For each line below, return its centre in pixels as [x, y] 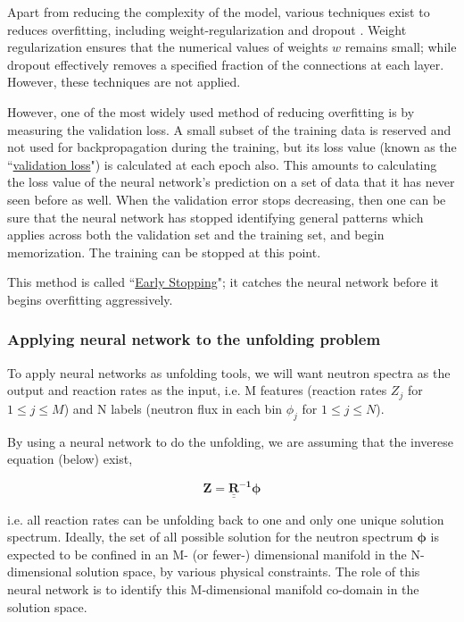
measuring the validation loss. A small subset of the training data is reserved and [229, 129]
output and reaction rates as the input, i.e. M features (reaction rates [197, 390]
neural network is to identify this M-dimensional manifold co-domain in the [213, 589]
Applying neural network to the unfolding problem [194, 339]
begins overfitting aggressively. [90, 299]
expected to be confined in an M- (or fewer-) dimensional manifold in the [207, 554]
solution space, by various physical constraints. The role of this [248, 572]
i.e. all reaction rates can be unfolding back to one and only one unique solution [226, 519]
